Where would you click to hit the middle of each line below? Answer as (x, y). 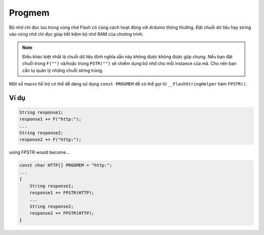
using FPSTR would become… (39, 152)
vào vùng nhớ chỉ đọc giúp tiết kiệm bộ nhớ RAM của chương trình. (76, 34)
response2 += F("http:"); (50, 140)
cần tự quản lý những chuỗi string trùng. (63, 70)
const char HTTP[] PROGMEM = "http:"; (66, 165)
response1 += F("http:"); (50, 119)
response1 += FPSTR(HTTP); (62, 192)
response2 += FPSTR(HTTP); (62, 213)
